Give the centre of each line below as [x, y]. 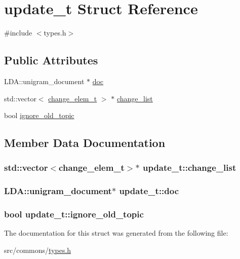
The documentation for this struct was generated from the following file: [116, 233]
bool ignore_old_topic [39, 115]
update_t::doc [149, 191]
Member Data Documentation [85, 143]
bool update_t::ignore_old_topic [74, 214]
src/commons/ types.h [38, 250]
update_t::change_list [189, 168]
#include [18, 33]
